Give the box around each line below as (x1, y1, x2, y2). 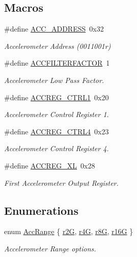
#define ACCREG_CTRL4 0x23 (4, 126, 109, 136)
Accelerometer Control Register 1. (4, 109, 109, 120)
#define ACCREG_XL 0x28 (4, 160, 95, 170)
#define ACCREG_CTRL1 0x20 (4, 92, 109, 102)
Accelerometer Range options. (4, 243, 96, 253)
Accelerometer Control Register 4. (4, 143, 109, 154)
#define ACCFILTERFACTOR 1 (4, 58, 110, 68)
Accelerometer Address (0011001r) (4, 40, 111, 51)
